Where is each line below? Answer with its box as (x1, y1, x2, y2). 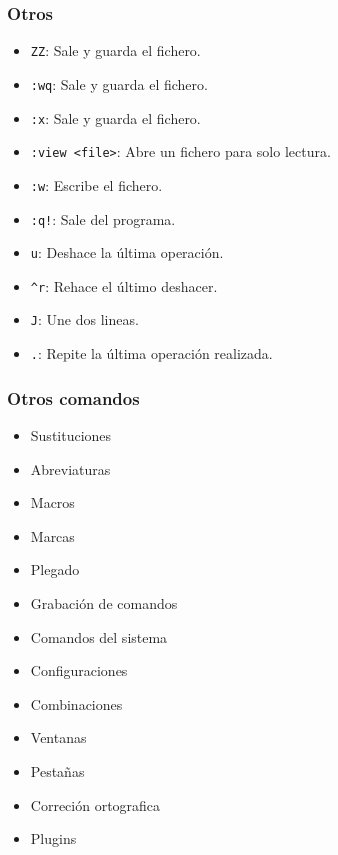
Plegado (30, 559, 80, 580)
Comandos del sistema (30, 626, 168, 647)
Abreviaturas (30, 458, 111, 479)
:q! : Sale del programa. (30, 208, 176, 229)
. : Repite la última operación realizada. (30, 343, 273, 364)
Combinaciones (30, 693, 123, 714)
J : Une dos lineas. (30, 309, 139, 330)
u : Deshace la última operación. (30, 242, 224, 263)
